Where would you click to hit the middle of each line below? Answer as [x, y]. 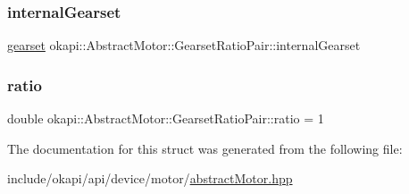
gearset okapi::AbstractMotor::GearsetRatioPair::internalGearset [184, 45]
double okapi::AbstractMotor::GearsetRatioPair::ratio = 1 [166, 118]
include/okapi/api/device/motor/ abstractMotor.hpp [150, 178]
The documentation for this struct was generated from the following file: [205, 148]
